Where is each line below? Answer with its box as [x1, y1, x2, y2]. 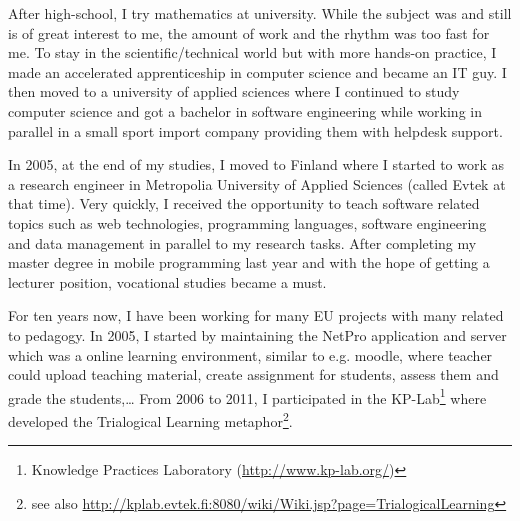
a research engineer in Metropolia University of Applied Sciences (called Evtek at [8, 173, 506, 194]
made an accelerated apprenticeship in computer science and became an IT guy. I [8, 61, 507, 82]
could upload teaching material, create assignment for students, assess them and [8, 364, 499, 385]
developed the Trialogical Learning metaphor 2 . [8, 407, 293, 431]
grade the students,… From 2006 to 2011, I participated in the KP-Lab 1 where [8, 384, 487, 408]
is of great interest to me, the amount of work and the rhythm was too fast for [8, 22, 490, 43]
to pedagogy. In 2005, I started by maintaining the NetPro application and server [8, 324, 507, 345]
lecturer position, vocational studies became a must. [8, 271, 327, 292]
